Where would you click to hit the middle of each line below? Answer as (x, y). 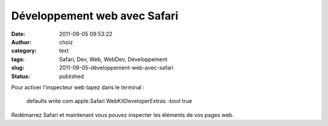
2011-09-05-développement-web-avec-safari (116, 68)
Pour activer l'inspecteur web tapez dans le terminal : (78, 87)
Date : (18, 34)
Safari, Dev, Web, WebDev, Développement (113, 59)
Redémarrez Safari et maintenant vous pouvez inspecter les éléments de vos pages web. (122, 114)
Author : (21, 42)
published (72, 76)
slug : (18, 68)
